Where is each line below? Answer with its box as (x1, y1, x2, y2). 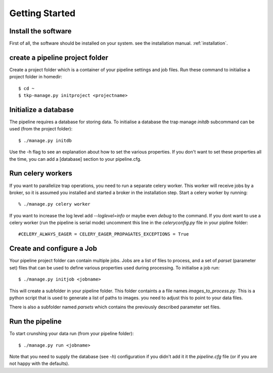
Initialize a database (9, 105, 74, 114)
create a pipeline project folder (9, 53, 109, 62)
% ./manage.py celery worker (18, 201, 90, 207)
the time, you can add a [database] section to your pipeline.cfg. (9, 156, 142, 162)
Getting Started (9, 8, 76, 19)
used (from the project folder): (9, 126, 73, 132)
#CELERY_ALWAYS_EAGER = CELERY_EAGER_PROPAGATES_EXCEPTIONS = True (18, 231, 189, 237)
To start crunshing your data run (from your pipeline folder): (9, 331, 134, 337)
